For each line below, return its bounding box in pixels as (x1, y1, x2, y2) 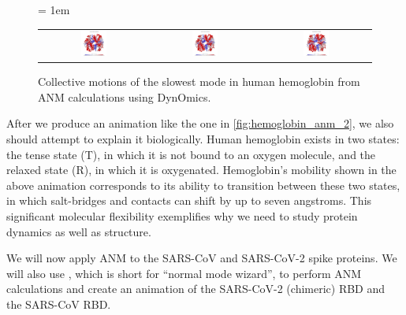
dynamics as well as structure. (6, 223, 151, 239)
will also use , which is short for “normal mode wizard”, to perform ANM (6, 265, 362, 281)
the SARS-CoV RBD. (6, 295, 111, 312)
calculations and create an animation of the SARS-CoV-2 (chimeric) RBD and (6, 280, 386, 297)
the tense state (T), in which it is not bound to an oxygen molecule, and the (6, 146, 376, 162)
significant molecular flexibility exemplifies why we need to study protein (6, 208, 358, 224)
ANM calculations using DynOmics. (38, 88, 211, 105)
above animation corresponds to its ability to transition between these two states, (6, 176, 400, 193)
